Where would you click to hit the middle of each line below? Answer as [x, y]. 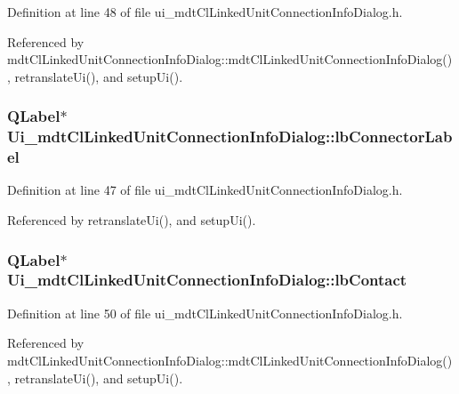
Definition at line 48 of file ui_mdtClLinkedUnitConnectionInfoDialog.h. [205, 12]
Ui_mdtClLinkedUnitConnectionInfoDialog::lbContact [207, 280]
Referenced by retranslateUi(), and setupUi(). [132, 220]
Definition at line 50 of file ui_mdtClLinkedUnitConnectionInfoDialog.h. [205, 313]
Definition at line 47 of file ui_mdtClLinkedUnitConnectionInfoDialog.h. [205, 190]
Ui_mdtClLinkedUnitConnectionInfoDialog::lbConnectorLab [230, 137]
